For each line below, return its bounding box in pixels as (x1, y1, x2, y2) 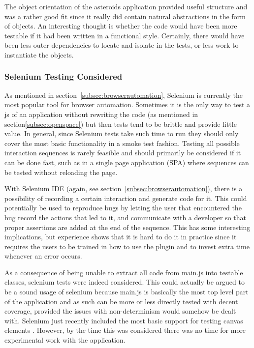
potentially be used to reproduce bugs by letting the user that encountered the (4, 203, 242, 213)
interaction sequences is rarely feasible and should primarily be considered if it (4, 147, 241, 158)
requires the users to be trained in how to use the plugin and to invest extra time (4, 241, 250, 251)
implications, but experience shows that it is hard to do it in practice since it (4, 232, 237, 242)
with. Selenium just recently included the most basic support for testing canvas (4, 315, 243, 325)
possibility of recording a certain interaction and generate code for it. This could (4, 193, 247, 203)
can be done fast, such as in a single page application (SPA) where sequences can (4, 157, 249, 167)
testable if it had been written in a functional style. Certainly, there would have (4, 30, 245, 40)
